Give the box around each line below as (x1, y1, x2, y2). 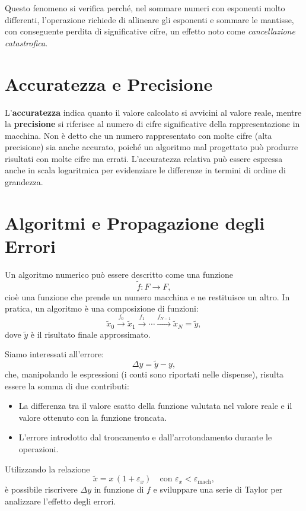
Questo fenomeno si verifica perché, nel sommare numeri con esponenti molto (5, 2, 285, 14)
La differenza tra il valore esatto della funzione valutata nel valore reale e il (18, 399, 292, 412)
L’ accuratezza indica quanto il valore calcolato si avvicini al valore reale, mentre (5, 106, 302, 118)
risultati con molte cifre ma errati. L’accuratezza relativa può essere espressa (5, 152, 283, 164)
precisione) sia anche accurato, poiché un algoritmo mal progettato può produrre (5, 141, 298, 153)
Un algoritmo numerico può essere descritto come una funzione (5, 268, 233, 280)
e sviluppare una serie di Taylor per (153, 483, 283, 496)
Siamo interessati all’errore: (5, 348, 104, 360)
